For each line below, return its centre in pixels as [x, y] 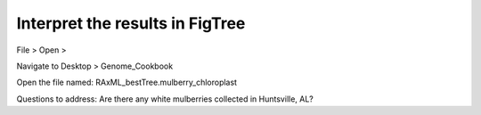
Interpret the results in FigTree [131, 23]
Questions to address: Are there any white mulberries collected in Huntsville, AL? [165, 99]
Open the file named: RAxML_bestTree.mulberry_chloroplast [127, 82]
